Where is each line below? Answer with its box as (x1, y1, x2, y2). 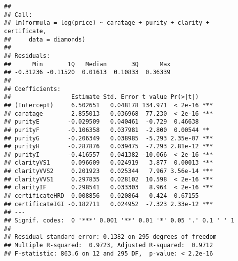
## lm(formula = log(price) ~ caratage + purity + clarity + (4, 19, 210, 27)
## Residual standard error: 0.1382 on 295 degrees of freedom (4, 233, 217, 241)
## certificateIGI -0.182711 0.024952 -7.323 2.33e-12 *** (4, 200, 213, 208)
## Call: (4, 11, 33, 18)
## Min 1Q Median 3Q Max (4, 60, 171, 68)
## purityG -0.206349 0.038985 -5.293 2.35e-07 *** (4, 134, 213, 142)
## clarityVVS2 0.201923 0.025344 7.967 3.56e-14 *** (4, 168, 213, 175)
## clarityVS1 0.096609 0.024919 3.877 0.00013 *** (4, 159, 213, 167)
